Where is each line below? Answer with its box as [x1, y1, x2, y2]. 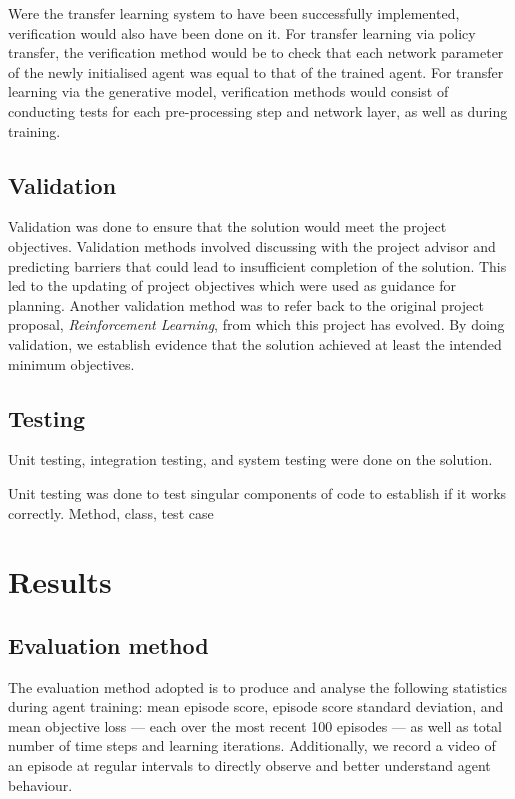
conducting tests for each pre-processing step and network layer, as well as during [8, 100, 508, 121]
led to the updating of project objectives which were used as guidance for [8, 275, 456, 296]
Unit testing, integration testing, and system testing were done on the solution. [8, 449, 493, 470]
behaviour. [8, 774, 73, 795]
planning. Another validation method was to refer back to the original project [8, 294, 484, 315]
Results [8, 561, 112, 602]
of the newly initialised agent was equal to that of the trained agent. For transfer [8, 61, 504, 82]
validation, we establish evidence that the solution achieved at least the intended [8, 333, 502, 354]
